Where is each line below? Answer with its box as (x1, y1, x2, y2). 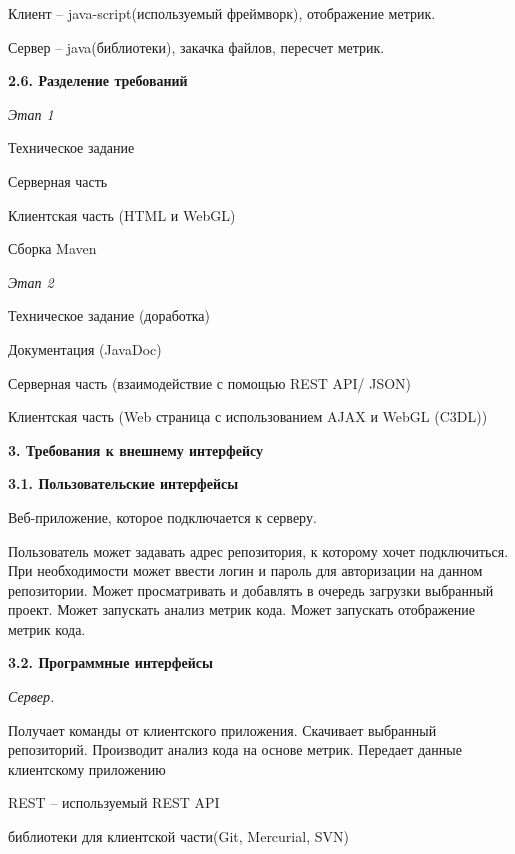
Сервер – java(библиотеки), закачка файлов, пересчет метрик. (8, 36, 385, 57)
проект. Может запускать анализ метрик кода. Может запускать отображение (8, 599, 475, 620)
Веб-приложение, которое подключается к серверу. (8, 506, 317, 527)
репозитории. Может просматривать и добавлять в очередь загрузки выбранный (8, 579, 494, 600)
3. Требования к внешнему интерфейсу (8, 439, 264, 460)
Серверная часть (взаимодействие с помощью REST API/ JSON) (8, 372, 412, 393)
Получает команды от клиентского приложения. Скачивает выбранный (8, 719, 437, 740)
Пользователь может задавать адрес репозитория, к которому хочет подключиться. (8, 540, 509, 561)
